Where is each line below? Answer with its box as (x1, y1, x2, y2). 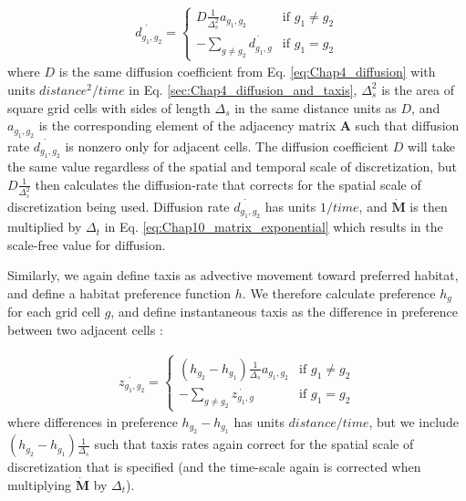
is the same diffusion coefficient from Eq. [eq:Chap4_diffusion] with (58, 62, 436, 81)
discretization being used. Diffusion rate (7, 196, 230, 215)
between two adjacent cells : (7, 320, 163, 339)
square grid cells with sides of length (7, 98, 211, 117)
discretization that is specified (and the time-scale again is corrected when (7, 457, 421, 476)
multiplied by (7, 217, 82, 236)
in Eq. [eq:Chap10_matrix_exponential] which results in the (104, 217, 443, 236)
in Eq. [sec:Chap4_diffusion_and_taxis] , (129, 79, 357, 99)
